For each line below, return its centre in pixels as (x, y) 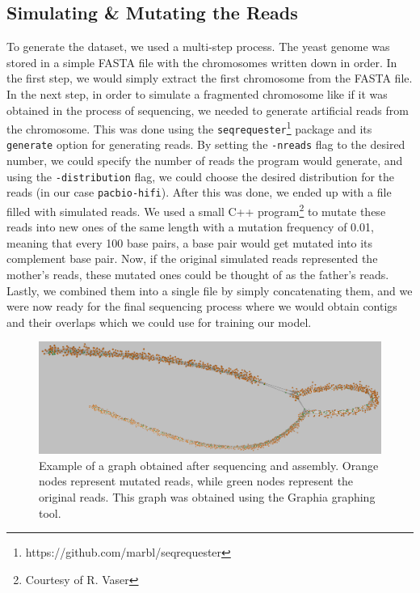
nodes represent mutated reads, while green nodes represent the (196, 481)
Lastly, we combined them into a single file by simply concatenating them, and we (210, 290)
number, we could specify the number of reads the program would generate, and (205, 161)
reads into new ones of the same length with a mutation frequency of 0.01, (190, 227)
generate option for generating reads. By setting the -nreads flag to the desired (206, 144)
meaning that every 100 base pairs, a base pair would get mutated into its (190, 242)
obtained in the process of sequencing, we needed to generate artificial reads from (208, 110)
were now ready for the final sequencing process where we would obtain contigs (202, 306)
